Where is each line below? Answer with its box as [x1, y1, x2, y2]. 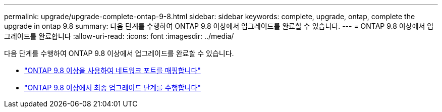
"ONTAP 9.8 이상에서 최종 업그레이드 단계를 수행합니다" [24, 83, 201, 92]
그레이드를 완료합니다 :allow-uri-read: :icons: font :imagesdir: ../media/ [4, 32, 234, 40]
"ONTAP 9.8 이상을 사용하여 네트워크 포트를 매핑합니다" [24, 66, 201, 75]
